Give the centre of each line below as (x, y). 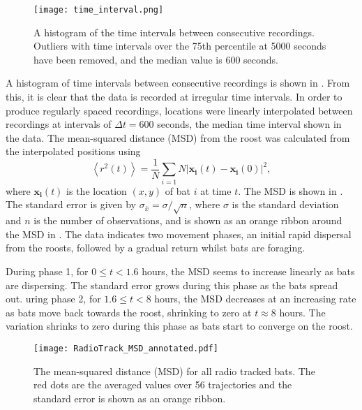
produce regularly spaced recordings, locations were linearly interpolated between (179, 110)
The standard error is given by (71, 204)
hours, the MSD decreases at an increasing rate (255, 299)
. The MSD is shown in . (291, 190)
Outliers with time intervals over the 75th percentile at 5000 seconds (180, 46)
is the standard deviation (285, 204)
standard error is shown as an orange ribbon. (130, 398)
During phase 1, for (47, 271)
